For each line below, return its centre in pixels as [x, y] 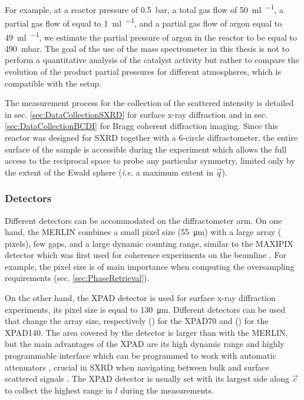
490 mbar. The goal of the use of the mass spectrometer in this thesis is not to [147, 48]
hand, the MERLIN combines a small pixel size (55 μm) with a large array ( [143, 232]
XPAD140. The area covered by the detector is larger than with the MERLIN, [146, 332]
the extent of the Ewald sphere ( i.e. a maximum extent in [109, 172]
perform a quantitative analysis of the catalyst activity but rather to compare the [152, 60]
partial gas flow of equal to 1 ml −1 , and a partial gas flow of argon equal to [143, 22]
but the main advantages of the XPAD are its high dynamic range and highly [145, 344]
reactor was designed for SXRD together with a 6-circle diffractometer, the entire [151, 137]
